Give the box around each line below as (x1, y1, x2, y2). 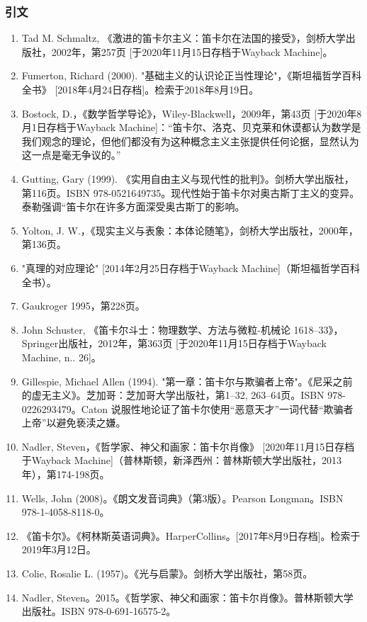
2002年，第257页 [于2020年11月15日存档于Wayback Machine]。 (51, 44, 333, 59)
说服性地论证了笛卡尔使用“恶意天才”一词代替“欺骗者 (111, 401, 354, 416)
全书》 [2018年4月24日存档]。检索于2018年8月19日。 (21, 82, 259, 96)
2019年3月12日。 (21, 542, 96, 557)
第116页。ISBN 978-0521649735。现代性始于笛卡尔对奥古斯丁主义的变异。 (21, 185, 360, 200)
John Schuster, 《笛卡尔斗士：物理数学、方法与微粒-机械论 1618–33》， (21, 322, 344, 337)
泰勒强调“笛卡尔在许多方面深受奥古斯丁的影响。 (21, 199, 245, 214)
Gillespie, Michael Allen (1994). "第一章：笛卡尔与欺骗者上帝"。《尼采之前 (21, 373, 353, 388)
